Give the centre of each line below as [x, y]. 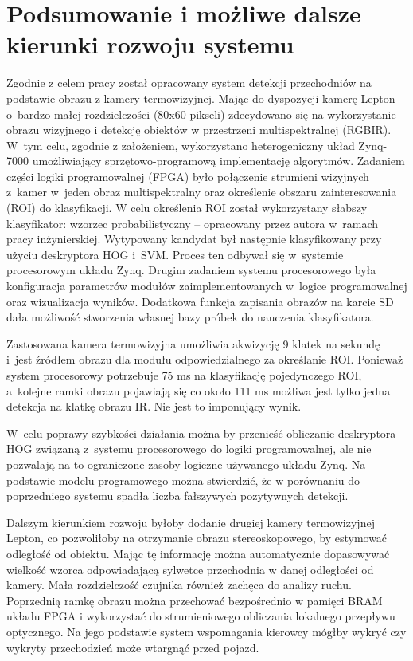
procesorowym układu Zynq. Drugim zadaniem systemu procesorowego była [191, 270]
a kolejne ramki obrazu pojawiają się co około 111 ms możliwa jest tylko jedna [199, 390]
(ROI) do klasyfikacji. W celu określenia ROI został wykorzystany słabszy [187, 208]
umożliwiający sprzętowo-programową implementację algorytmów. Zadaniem [218, 161]
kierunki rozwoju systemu [150, 44]
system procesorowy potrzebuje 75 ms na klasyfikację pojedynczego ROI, [184, 375]
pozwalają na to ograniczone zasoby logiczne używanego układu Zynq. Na [186, 464]
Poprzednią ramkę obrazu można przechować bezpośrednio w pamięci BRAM [195, 600]
